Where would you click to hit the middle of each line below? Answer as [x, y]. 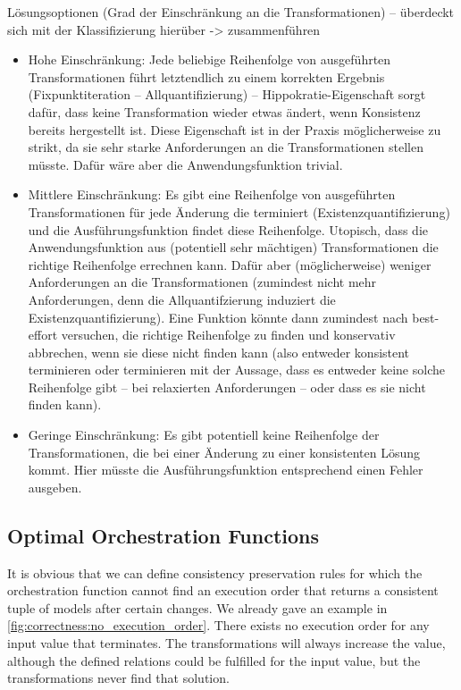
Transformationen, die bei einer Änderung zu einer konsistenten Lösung [224, 452]
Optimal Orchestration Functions [163, 535]
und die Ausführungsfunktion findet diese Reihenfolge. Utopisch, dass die [228, 229]
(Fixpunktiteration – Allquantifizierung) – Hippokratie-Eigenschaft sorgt [227, 94]
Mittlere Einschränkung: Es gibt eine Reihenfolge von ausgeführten [212, 194]
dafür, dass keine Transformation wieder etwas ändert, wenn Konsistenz [224, 111]
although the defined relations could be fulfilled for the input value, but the [214, 660]
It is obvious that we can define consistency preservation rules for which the [215, 572]
